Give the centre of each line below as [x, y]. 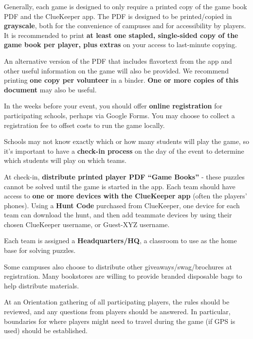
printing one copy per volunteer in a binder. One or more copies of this [121, 80]
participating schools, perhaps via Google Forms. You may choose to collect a [119, 115]
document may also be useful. [50, 89]
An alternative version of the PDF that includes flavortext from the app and [118, 61]
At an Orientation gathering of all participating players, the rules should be [117, 302]
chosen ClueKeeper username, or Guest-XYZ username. [87, 224]
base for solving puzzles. [40, 250]
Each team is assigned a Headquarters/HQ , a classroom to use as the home [120, 241]
